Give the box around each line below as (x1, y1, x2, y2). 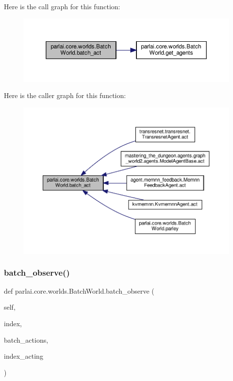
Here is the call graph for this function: (4, 1, 120, 11)
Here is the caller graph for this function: (4, 90, 126, 100)
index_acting (4, 351, 43, 361)
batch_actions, (4, 334, 49, 345)
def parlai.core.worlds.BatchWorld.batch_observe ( (4, 285, 154, 296)
